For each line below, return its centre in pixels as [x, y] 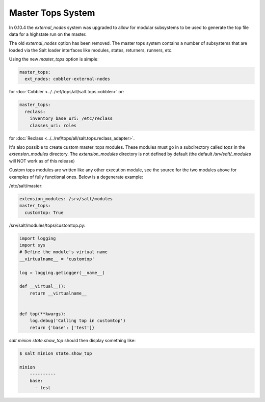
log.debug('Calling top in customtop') [78, 321]
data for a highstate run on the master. [48, 34]
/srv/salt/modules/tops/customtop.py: [47, 225]
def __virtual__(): [43, 286]
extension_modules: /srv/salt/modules [66, 199]
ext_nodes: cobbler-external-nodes [67, 79]
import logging [38, 238]
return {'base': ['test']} [62, 327]
